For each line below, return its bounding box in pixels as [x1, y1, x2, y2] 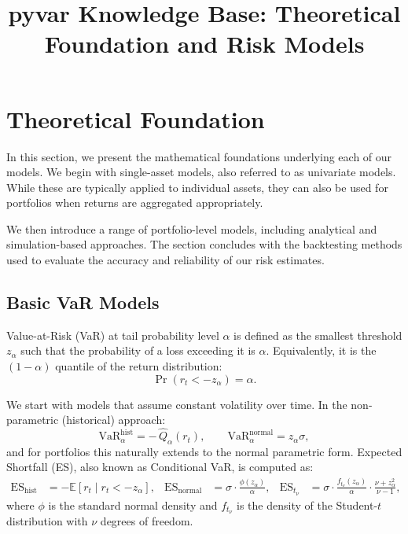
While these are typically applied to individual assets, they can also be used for [6, 179, 388, 195]
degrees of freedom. [100, 513, 193, 529]
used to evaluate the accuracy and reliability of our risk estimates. [6, 252, 325, 268]
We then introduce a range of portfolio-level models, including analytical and [6, 220, 377, 237]
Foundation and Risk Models [44, 28, 365, 60]
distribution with [6, 513, 88, 529]
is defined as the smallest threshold [233, 326, 402, 343]
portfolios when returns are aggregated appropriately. [6, 194, 263, 211]
